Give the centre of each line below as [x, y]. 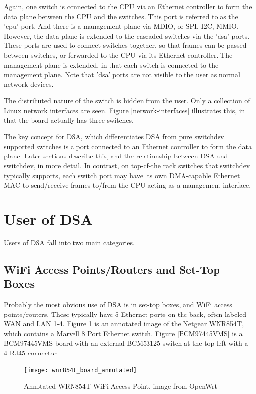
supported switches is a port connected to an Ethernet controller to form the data [128, 146]
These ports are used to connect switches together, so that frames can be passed [125, 45]
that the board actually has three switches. [69, 120]
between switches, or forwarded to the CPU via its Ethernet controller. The [118, 55]
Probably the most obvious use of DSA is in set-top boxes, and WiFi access [118, 304]
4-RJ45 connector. [31, 352]
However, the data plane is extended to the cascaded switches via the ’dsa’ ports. [127, 35]
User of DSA [48, 218]
